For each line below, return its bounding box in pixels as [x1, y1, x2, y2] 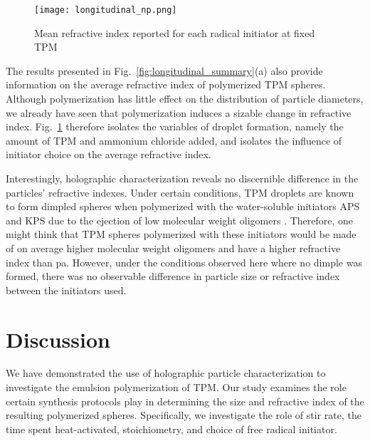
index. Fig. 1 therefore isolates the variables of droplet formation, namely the [6, 119, 344, 134]
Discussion [6, 324, 110, 353]
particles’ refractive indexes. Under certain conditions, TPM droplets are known [6, 185, 354, 199]
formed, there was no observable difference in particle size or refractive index [6, 269, 340, 284]
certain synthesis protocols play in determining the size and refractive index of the [6, 393, 364, 408]
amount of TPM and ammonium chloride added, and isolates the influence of [6, 133, 342, 147]
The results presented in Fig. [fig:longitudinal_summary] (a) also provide [6, 63, 323, 78]
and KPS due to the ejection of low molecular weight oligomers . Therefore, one [6, 212, 354, 227]
